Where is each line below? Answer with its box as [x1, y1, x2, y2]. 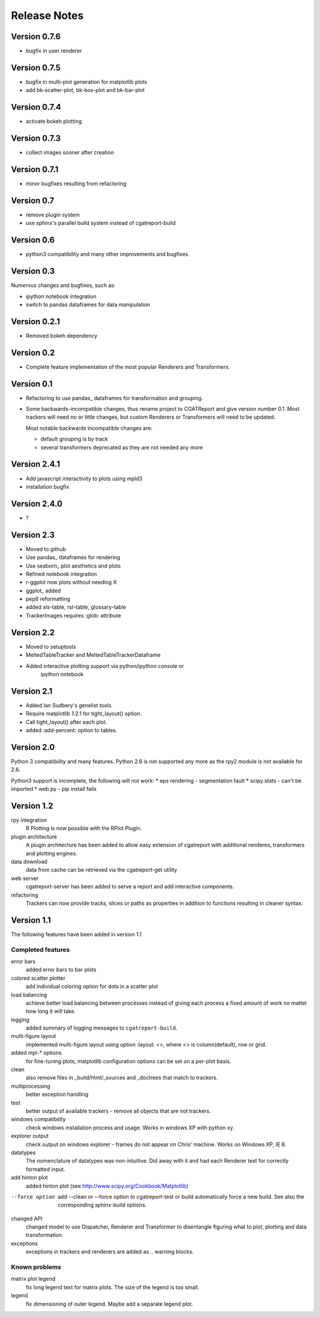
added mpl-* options [11, 1049, 62, 1056]
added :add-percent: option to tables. [25, 727, 118, 734]
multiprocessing [11, 1082, 50, 1090]
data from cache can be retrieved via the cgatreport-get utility [25, 866, 178, 873]
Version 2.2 [11, 627, 55, 638]
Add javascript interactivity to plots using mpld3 [25, 475, 143, 482]
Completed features [11, 945, 71, 954]
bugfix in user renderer [25, 48, 82, 55]
